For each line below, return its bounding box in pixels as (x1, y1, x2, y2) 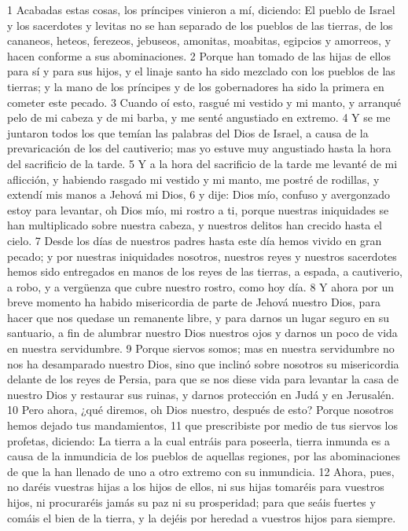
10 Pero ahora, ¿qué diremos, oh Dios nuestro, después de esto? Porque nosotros (7, 401, 394, 418)
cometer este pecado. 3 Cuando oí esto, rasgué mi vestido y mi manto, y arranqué (7, 93, 401, 110)
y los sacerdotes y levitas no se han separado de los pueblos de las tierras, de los (7, 16, 393, 33)
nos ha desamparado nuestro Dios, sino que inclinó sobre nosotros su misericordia (7, 355, 399, 372)
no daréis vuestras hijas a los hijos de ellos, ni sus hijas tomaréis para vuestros (7, 478, 384, 495)
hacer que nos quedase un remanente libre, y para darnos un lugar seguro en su (7, 309, 389, 325)
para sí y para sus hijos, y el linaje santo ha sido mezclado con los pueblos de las (7, 63, 395, 79)
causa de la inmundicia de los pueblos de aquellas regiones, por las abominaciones (7, 448, 400, 464)
